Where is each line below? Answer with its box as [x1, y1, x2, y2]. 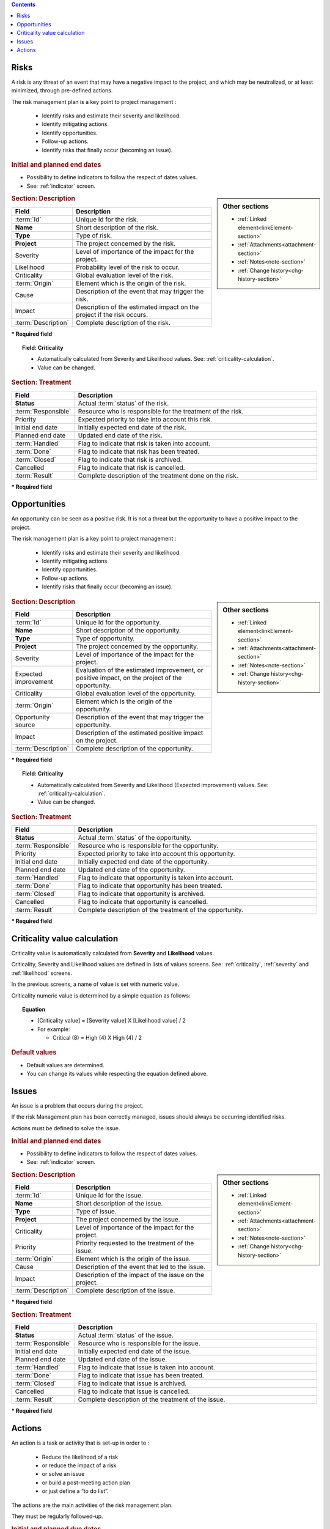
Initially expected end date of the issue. [78, 1347, 191, 1356]
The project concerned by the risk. [75, 239, 176, 248]
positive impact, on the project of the [75, 673, 182, 682]
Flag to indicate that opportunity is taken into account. [78, 873, 233, 882]
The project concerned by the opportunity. [75, 642, 199, 651]
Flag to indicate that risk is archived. [78, 455, 183, 464]
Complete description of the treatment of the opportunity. [78, 906, 244, 914]
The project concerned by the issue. [75, 1215, 180, 1224]
